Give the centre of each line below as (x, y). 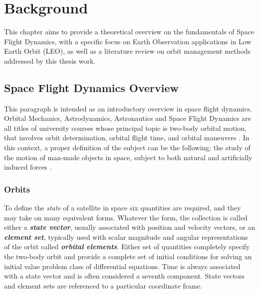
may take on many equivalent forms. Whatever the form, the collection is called (126, 217)
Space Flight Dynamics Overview (92, 87)
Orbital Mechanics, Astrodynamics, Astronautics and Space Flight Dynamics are (128, 118)
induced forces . (28, 167)
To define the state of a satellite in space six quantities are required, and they (123, 208)
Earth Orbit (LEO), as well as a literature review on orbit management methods (128, 51)
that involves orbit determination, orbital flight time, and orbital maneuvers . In (127, 138)
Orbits (17, 189)
